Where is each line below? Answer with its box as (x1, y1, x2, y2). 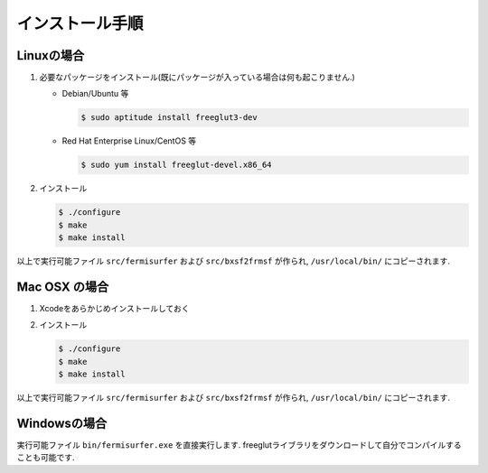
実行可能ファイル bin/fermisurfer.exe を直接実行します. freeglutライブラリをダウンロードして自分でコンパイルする (16, 440, 462, 450)
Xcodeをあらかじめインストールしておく (39, 303, 190, 314)
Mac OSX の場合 (16, 279, 109, 294)
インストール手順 (16, 14, 144, 33)
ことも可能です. (16, 452, 76, 463)
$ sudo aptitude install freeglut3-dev (80, 113, 258, 123)
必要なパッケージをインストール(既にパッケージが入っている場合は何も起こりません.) (39, 72, 356, 83)
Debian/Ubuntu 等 (61, 88, 129, 99)
